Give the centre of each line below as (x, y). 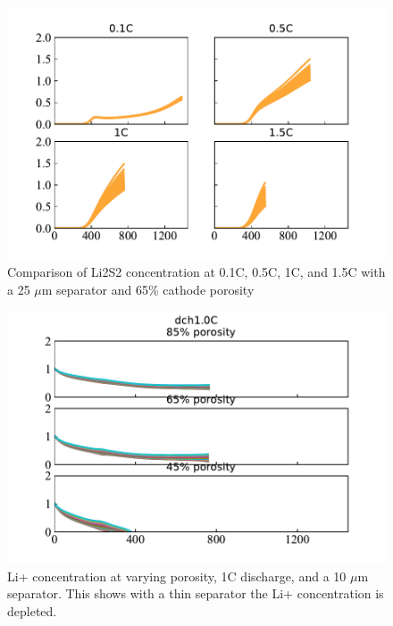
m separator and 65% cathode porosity (148, 289)
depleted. (32, 610)
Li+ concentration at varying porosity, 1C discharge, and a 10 (177, 576)
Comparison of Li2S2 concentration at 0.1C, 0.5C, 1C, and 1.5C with (196, 272)
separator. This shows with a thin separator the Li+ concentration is (196, 593)
